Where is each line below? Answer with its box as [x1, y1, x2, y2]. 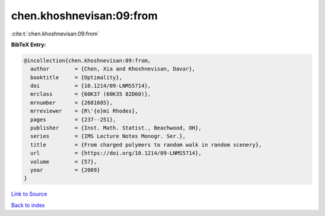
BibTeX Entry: [11, 41, 46, 48]
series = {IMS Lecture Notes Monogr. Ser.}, [30, 133, 186, 140]
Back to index [11, 202, 45, 209]
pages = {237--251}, [30, 116, 117, 123]
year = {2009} [30, 167, 101, 173]
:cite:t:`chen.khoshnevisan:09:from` [11, 30, 99, 37]
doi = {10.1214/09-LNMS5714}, [30, 82, 151, 90]
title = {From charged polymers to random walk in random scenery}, [30, 141, 262, 148]
